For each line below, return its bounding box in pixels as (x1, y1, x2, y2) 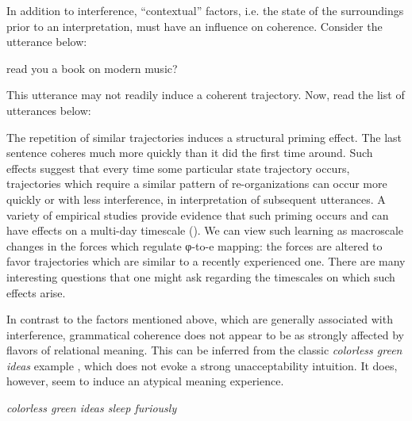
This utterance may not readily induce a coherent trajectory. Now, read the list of (6, 86, 405, 103)
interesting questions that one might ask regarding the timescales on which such (6, 268, 395, 285)
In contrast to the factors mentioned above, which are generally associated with (6, 311, 393, 327)
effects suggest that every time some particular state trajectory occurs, (6, 159, 350, 176)
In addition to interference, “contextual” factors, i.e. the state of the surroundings (6, 2, 404, 18)
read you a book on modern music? (6, 59, 178, 76)
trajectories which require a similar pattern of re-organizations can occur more (6, 175, 387, 192)
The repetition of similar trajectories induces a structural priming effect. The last (6, 128, 402, 145)
